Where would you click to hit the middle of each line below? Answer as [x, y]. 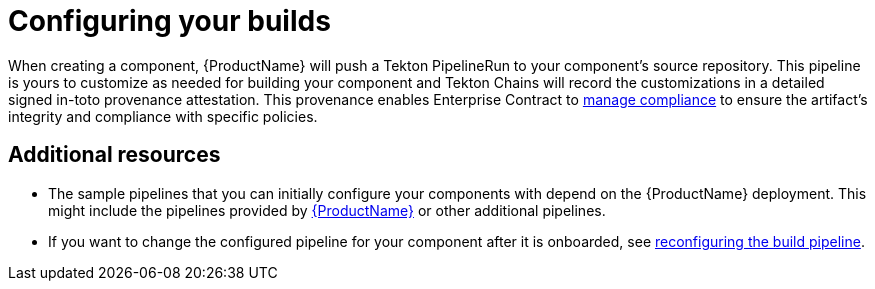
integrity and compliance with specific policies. [163, 116]
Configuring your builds [169, 21]
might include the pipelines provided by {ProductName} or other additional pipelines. [327, 210]
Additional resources [114, 155]
